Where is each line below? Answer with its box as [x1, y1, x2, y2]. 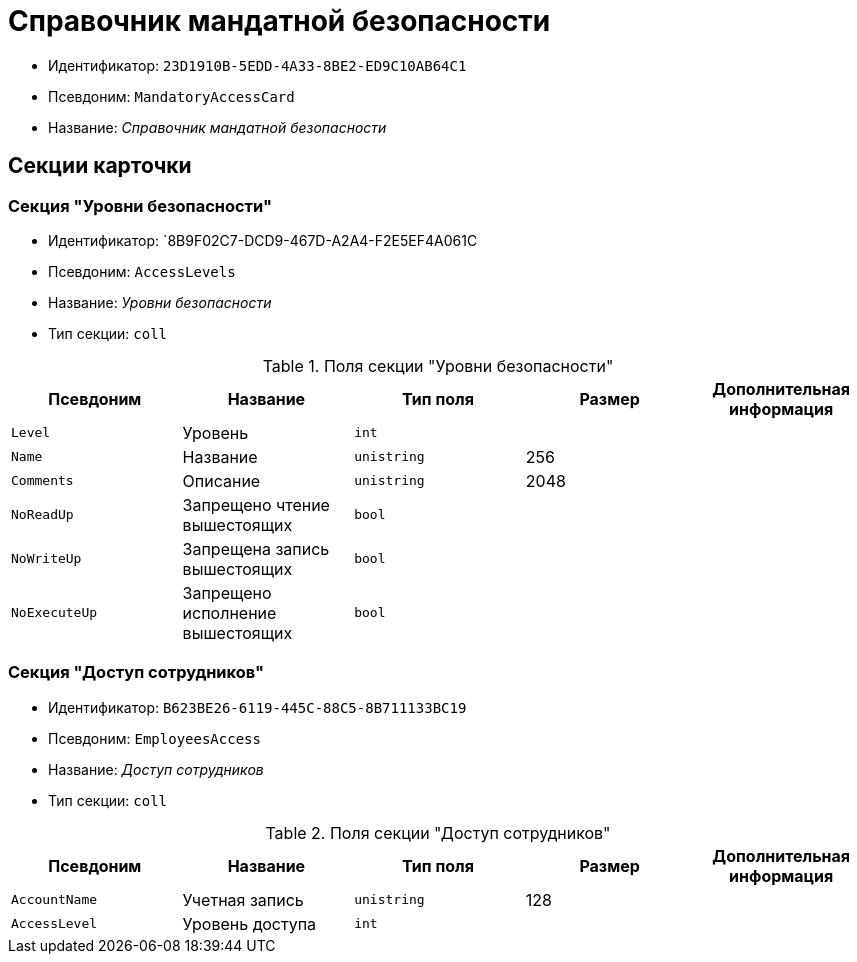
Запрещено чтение [182, 494, 330, 515]
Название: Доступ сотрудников [48, 760, 264, 778]
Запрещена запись [182, 538, 330, 559]
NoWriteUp [11, 551, 82, 567]
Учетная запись [182, 889, 304, 910]
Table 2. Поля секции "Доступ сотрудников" [265, 822, 611, 843]
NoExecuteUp [11, 605, 98, 621]
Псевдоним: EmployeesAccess [48, 729, 261, 747]
